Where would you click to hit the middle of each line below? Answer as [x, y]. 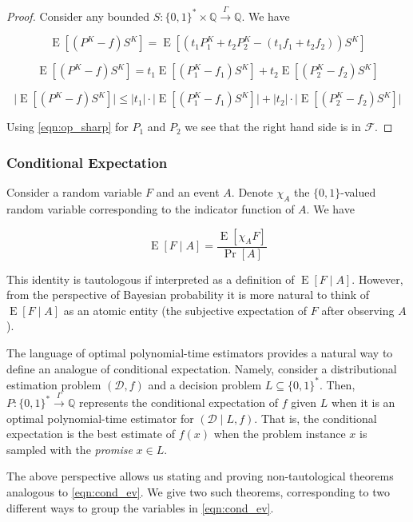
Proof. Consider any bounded [78, 16]
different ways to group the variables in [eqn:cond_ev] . [140, 507]
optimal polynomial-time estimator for [100, 418]
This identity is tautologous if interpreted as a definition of [151, 279]
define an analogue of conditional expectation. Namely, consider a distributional [202, 368]
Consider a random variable [74, 192]
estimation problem [54, 384]
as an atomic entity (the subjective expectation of [185, 310]
